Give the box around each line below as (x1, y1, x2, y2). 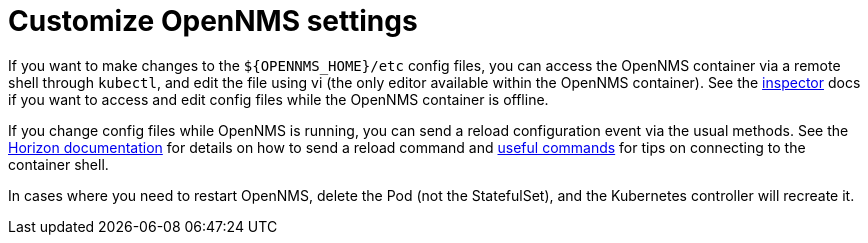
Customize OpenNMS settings (8, 4, 418, 38)
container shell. (8, 155, 109, 173)
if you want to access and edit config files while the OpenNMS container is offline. (8, 90, 549, 108)
